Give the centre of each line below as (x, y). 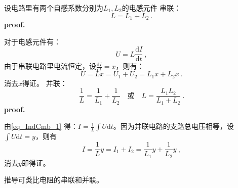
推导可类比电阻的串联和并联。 (54, 180)
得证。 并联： (45, 83)
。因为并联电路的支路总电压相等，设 (173, 126)
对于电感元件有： (32, 41)
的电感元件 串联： (151, 8)
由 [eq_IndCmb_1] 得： (41, 126)
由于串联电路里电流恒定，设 (50, 66)
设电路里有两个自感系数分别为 (54, 8)
